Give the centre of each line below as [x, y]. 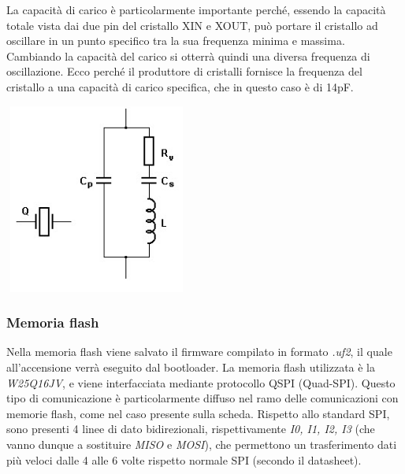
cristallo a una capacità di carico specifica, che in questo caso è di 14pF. [180, 86]
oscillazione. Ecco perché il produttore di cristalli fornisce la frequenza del [184, 71]
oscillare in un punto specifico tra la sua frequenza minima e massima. [176, 41]
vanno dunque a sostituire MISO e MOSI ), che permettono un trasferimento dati [202, 444]
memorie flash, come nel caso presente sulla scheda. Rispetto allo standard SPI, [198, 413]
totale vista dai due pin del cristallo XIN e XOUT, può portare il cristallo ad [192, 25]
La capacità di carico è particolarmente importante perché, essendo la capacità [196, 9]
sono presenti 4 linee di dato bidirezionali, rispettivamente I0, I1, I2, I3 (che [191, 429]
